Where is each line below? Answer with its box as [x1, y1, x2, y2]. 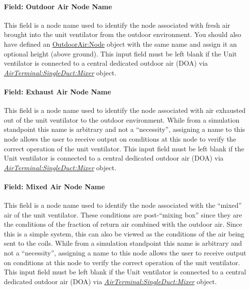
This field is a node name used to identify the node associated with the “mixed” [4, 200, 242, 210]
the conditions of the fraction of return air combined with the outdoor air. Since [4, 219, 242, 229]
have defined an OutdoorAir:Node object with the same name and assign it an [4, 38, 237, 49]
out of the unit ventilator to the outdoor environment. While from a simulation [4, 114, 240, 125]
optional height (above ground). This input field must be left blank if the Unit [4, 48, 237, 58]
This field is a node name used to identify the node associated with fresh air [4, 19, 231, 30]
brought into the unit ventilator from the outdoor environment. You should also [4, 29, 241, 39]
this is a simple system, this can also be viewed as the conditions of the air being [4, 228, 245, 238]
